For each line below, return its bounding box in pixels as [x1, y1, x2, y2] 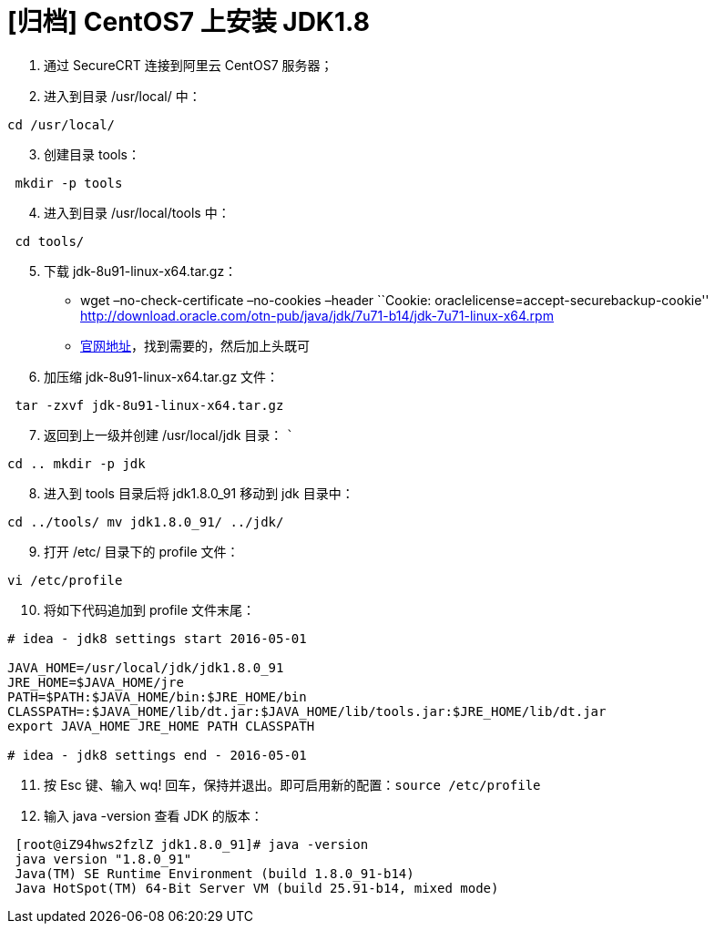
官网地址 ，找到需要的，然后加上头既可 [80, 337, 310, 353]
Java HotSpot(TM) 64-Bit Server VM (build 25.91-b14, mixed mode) [15, 880, 499, 895]
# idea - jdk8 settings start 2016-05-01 [7, 630, 307, 646]
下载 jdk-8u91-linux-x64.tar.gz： [44, 262, 238, 279]
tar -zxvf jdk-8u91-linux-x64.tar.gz [15, 397, 284, 413]
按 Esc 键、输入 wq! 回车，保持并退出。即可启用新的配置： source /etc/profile [44, 776, 541, 793]
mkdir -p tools [15, 175, 123, 190]
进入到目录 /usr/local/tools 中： [44, 204, 230, 220]
